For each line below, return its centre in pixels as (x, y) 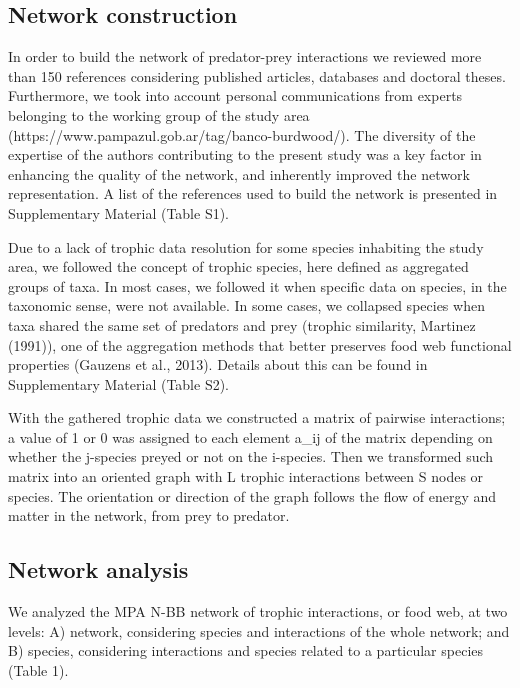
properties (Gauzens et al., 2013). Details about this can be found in (218, 364)
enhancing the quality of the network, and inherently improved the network (239, 173)
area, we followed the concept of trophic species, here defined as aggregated (238, 266)
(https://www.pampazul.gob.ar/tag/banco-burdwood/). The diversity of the (242, 134)
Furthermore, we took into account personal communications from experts (235, 95)
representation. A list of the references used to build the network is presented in (253, 193)
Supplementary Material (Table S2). (119, 383)
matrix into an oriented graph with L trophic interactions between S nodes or (246, 476)
